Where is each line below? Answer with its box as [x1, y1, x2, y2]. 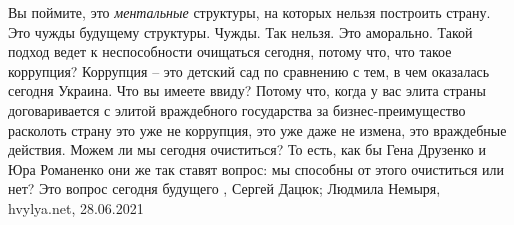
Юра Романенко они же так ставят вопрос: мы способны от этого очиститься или [8, 158, 505, 179]
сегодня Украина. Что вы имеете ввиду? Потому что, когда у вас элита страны [8, 80, 486, 101]
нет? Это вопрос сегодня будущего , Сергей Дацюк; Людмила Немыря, [8, 178, 441, 199]
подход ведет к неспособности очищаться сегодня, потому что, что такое [8, 41, 452, 62]
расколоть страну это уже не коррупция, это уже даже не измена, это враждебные [8, 119, 507, 140]
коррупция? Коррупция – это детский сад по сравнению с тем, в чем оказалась [8, 60, 490, 81]
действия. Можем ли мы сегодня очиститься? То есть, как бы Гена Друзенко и [8, 139, 486, 160]
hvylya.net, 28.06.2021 [8, 197, 144, 218]
